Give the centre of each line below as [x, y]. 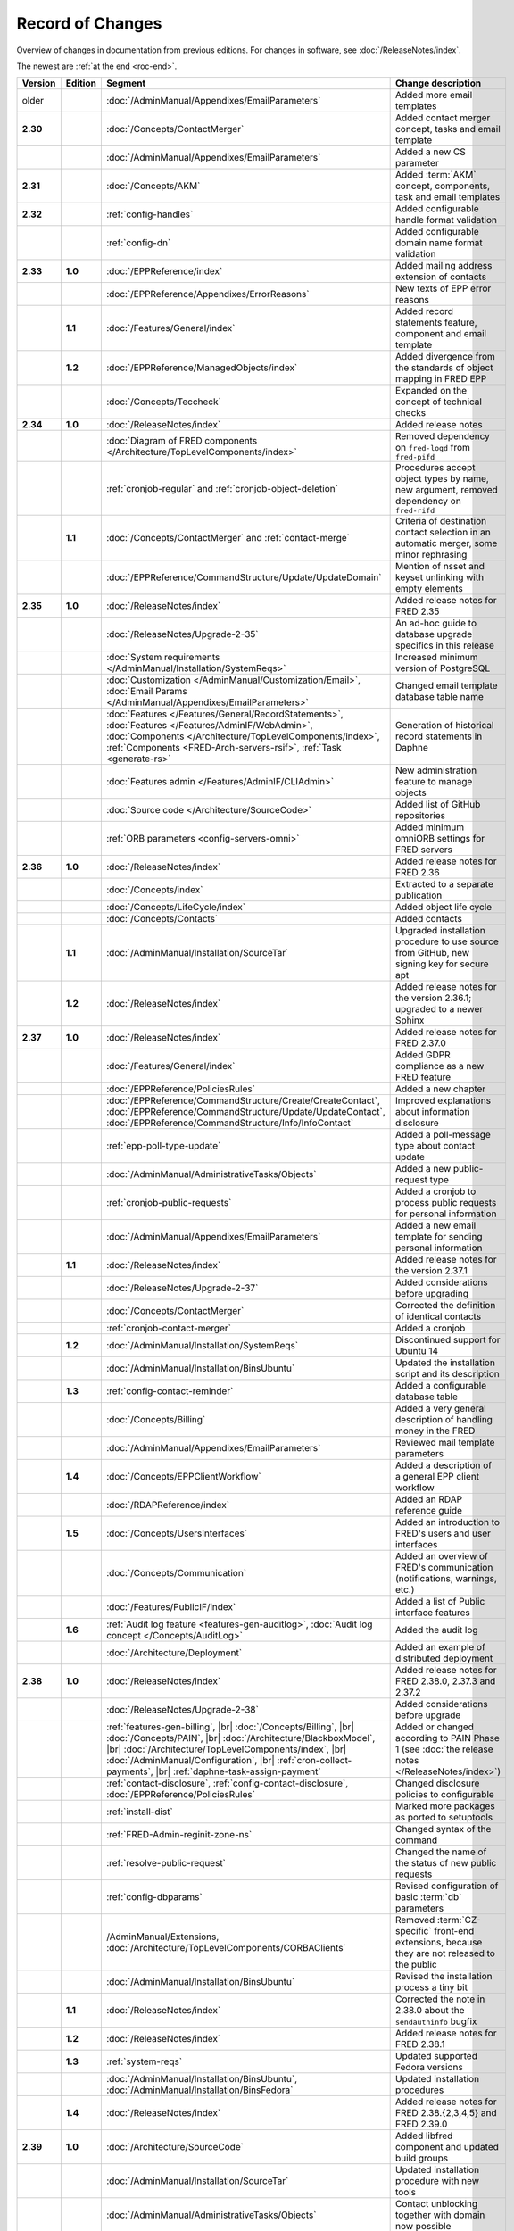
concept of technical [438, 402]
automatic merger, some [446, 543]
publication [419, 895]
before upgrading [431, 1294]
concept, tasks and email [448, 129]
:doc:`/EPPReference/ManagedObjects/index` [202, 368]
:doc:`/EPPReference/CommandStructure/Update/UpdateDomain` [244, 577]
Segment [126, 83]
